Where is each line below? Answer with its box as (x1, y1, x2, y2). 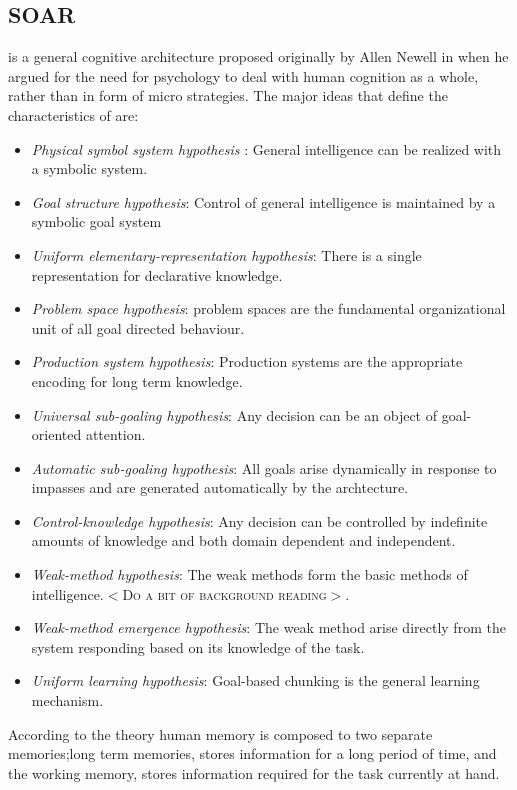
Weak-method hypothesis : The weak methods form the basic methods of (31, 564, 468, 585)
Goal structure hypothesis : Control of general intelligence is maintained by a (31, 191, 496, 212)
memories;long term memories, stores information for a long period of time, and (8, 743, 497, 764)
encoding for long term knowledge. (31, 370, 243, 391)
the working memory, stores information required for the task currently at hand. (8, 762, 500, 783)
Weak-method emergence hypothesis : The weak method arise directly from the (31, 617, 506, 638)
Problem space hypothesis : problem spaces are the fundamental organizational (31, 298, 506, 319)
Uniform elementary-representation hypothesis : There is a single (31, 244, 422, 265)
